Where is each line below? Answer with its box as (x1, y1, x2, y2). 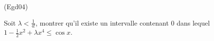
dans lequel (177, 17, 210, 27)
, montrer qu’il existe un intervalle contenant (36, 17, 169, 27)
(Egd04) (4, 1, 28, 11)
